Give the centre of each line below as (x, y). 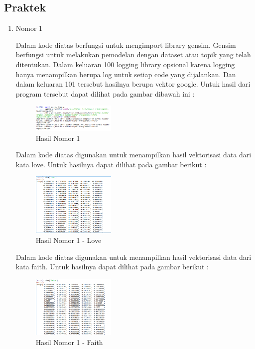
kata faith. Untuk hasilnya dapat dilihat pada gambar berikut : (112, 267)
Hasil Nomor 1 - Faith (69, 342)
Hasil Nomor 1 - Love (68, 240)
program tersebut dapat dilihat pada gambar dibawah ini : (105, 93)
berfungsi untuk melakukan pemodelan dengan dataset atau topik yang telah (133, 55)
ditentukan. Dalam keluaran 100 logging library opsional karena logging (125, 64)
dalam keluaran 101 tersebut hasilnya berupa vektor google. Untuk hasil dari (133, 84)
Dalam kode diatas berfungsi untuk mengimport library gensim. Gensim (126, 45)
